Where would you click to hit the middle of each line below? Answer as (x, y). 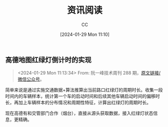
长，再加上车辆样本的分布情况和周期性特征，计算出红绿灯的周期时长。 (78, 103)
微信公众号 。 (31, 79)
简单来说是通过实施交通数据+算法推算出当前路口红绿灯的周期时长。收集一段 (84, 90)
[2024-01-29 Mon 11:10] (85, 34)
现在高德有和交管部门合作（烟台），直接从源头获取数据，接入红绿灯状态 (79, 113)
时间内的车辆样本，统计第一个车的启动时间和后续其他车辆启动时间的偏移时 (82, 96)
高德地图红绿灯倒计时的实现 (48, 60)
